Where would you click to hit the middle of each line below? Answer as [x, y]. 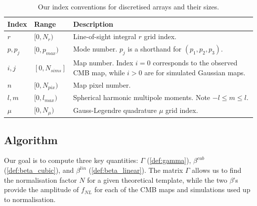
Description [93, 24]
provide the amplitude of [42, 189]
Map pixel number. [102, 85]
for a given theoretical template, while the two [157, 180]
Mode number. [95, 49]
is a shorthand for [155, 49]
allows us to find [217, 170]
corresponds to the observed [195, 63]
